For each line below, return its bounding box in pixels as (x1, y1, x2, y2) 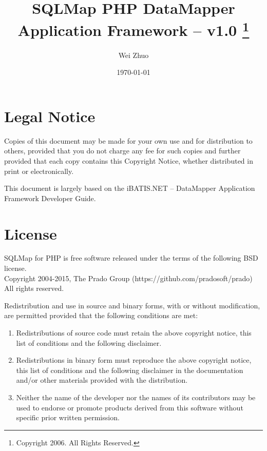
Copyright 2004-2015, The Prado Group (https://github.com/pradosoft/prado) (4, 272, 253, 283)
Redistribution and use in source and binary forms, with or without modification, (4, 300, 260, 310)
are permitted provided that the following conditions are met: (4, 310, 198, 321)
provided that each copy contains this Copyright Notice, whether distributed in (4, 155, 253, 166)
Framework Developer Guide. (4, 192, 96, 203)
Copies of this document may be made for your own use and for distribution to (4, 135, 253, 146)
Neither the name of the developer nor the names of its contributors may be (16, 391, 256, 402)
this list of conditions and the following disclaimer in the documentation (16, 364, 243, 375)
